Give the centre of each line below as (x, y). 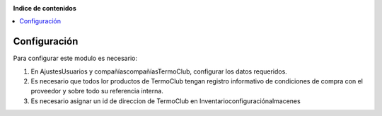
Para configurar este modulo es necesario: (75, 58)
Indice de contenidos (45, 8)
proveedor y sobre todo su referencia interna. (97, 91)
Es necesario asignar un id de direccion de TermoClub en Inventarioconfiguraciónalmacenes (166, 101)
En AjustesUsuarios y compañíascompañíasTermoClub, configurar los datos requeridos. (159, 71)
